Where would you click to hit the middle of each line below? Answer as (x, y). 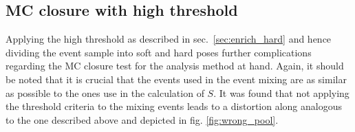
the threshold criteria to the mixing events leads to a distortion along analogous (174, 106)
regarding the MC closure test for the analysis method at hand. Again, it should (175, 66)
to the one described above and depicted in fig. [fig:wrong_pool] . (142, 119)
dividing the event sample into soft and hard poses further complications (159, 52)
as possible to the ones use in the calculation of (105, 92)
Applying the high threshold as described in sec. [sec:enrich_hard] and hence (169, 39)
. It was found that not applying (281, 92)
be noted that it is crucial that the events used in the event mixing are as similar (176, 79)
